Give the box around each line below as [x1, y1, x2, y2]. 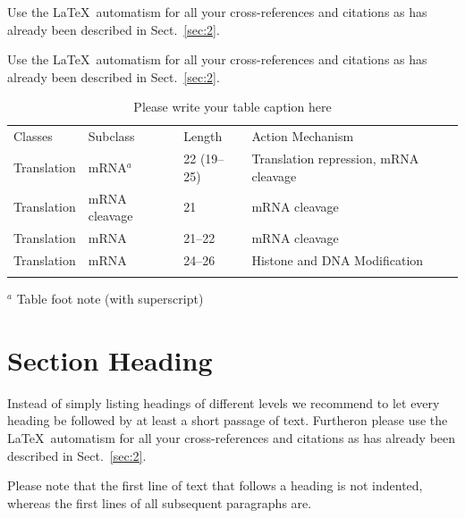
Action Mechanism [251, 127, 354, 146]
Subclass [88, 127, 135, 146]
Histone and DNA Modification [251, 250, 424, 269]
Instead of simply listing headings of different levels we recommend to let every [7, 393, 440, 412]
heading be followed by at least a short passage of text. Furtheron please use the [7, 411, 448, 430]
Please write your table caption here [133, 97, 332, 116]
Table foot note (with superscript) [16, 289, 204, 308]
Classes [13, 127, 53, 146]
